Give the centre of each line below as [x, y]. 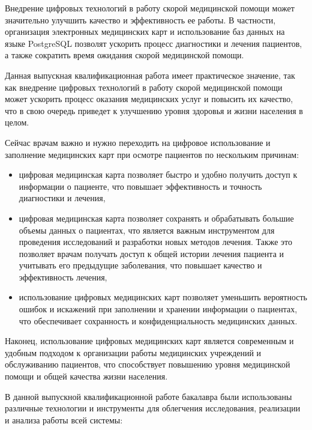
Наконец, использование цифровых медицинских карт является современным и [149, 341]
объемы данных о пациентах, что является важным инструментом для [147, 230]
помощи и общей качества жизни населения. [86, 376]
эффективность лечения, [63, 277]
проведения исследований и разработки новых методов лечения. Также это [156, 242]
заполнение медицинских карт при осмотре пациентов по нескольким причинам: [152, 154]
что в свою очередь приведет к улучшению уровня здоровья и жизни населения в [154, 110]
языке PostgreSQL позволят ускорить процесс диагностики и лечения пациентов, [154, 43]
